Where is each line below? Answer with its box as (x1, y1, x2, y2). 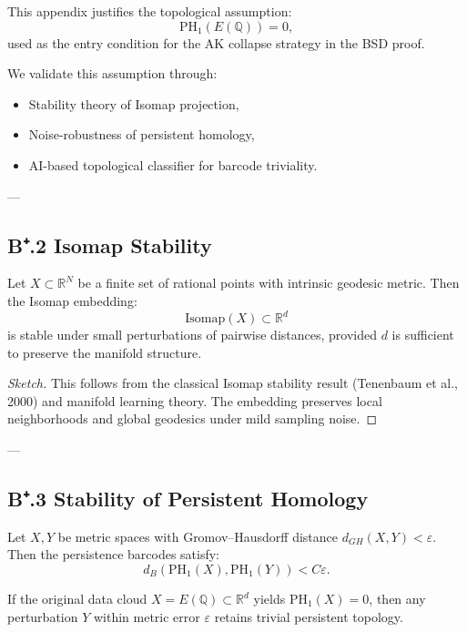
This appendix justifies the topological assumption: (7, 2, 292, 20)
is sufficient (391, 325, 454, 344)
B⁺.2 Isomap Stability (7, 230, 212, 259)
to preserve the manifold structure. (7, 342, 202, 362)
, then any (369, 589, 426, 607)
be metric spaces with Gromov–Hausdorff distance (57, 526, 339, 545)
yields (253, 589, 286, 607)
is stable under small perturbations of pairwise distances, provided (7, 325, 377, 344)
